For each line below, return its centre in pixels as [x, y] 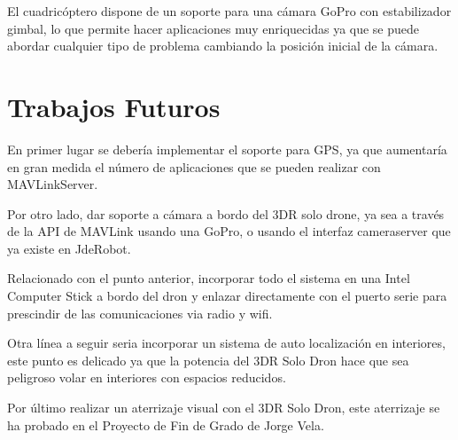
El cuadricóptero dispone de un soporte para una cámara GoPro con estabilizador [229, 11]
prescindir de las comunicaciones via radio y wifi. [140, 313]
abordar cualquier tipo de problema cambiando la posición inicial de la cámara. [223, 46]
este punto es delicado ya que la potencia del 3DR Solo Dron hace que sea [208, 360]
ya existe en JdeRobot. [69, 248]
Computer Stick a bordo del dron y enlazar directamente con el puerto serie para [227, 296]
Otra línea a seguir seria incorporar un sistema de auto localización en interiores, [226, 343]
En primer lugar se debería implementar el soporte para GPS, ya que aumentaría [227, 149]
